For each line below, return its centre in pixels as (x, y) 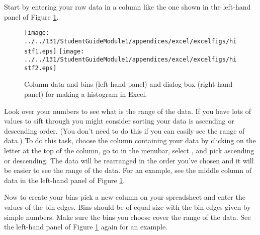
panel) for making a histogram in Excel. (86, 94)
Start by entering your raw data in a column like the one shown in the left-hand (127, 7)
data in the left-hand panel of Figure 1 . (65, 180)
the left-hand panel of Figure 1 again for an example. (86, 227)
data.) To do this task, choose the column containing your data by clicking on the (130, 140)
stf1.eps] (40, 51)
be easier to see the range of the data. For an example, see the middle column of (128, 170)
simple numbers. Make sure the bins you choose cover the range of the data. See (127, 217)
